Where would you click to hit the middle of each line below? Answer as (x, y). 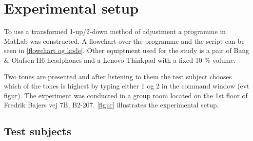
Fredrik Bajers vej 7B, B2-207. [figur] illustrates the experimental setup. (111, 105)
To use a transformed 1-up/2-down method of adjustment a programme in (115, 31)
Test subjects (38, 131)
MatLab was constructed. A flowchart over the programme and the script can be (124, 41)
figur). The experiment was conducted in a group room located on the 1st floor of (126, 95)
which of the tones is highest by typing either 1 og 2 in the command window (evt (127, 86)
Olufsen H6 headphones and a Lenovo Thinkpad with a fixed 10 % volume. (124, 60)
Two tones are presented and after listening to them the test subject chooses (118, 76)
